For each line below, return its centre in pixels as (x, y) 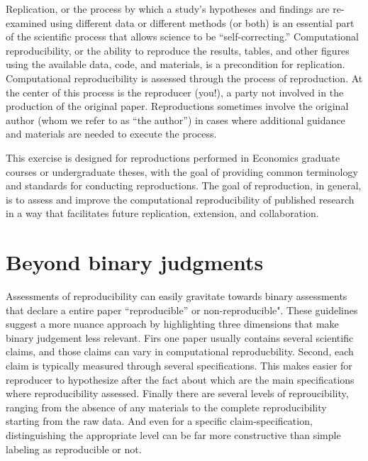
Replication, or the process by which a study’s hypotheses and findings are (168, 9)
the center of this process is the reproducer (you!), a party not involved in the (175, 92)
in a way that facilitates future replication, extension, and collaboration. (162, 213)
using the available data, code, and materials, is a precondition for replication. (175, 64)
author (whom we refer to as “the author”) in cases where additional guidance (175, 120)
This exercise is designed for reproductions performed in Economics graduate (173, 157)
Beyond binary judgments (135, 262)
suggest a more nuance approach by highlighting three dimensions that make (172, 324)
